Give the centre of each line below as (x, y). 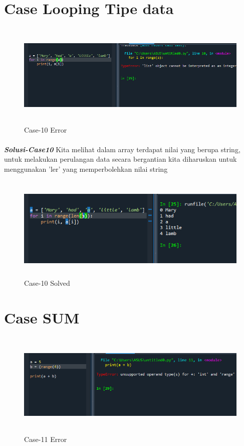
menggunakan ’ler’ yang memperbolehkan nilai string (86, 169)
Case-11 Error (46, 439)
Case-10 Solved (47, 283)
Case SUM (42, 317)
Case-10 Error (46, 129)
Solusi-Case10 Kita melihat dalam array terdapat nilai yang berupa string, (122, 149)
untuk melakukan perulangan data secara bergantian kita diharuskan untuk (120, 159)
